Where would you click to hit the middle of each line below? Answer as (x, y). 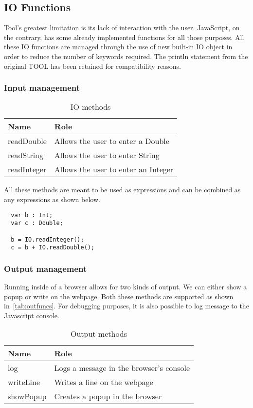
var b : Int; (32, 215)
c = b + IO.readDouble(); (53, 248)
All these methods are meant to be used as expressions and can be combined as (122, 190)
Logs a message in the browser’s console (122, 368)
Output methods (99, 334)
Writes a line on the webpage (104, 382)
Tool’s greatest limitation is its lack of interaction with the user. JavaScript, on (122, 28)
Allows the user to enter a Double (112, 141)
